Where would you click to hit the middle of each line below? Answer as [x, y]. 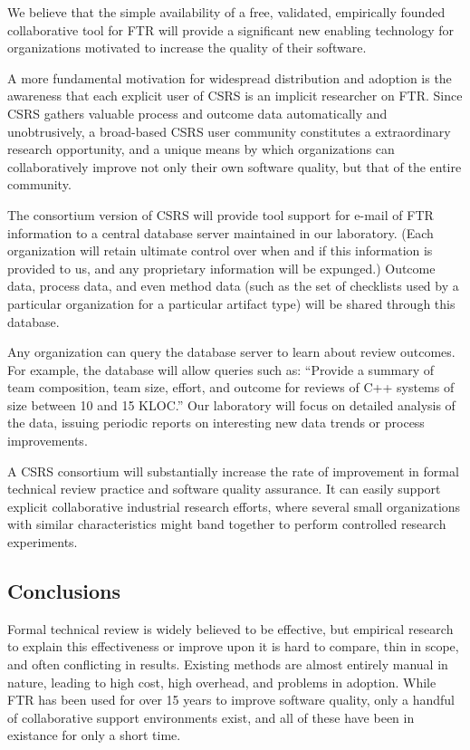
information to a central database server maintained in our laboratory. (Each [221, 232]
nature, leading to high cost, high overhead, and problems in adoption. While [222, 682]
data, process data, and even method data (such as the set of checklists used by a [233, 286]
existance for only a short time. [94, 735]
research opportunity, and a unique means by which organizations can [201, 149]
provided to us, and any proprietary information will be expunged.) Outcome [221, 268]
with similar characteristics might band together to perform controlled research [227, 524]
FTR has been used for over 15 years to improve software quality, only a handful [231, 700]
